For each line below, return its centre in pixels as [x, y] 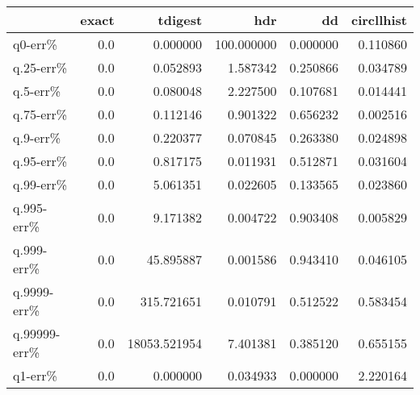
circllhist [379, 20]
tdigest [180, 20]
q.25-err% [40, 67]
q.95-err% [40, 161]
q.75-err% [40, 114]
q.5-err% [37, 91]
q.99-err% [40, 184]
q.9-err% [37, 137]
